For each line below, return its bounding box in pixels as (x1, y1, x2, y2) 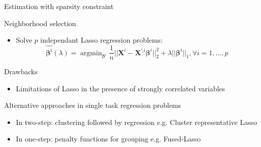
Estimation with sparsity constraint (4, 1, 114, 11)
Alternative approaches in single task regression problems (4, 100, 181, 110)
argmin (80, 49, 102, 57)
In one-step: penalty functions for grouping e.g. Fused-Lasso (16, 133, 201, 144)
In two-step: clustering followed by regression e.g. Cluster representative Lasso (16, 116, 257, 127)
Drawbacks (4, 66, 38, 77)
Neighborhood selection (4, 18, 76, 28)
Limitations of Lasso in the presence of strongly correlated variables (16, 83, 225, 93)
